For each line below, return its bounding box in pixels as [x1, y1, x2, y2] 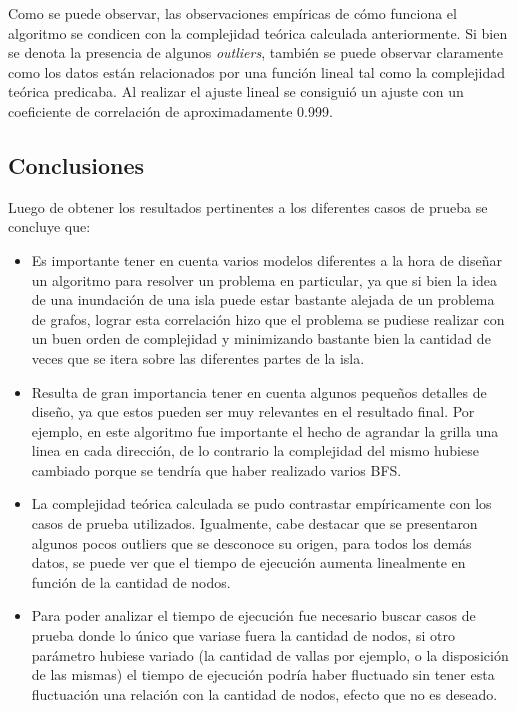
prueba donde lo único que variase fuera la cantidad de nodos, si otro [31, 625, 455, 646]
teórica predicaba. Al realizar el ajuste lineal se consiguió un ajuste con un [8, 81, 464, 102]
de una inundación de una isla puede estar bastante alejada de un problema [31, 289, 495, 310]
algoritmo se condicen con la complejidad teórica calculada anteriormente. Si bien [8, 22, 508, 43]
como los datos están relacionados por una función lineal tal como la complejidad [8, 61, 505, 82]
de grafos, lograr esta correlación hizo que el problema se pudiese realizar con [31, 308, 505, 329]
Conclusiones [8, 149, 145, 180]
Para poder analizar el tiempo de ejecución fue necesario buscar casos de [31, 605, 476, 626]
